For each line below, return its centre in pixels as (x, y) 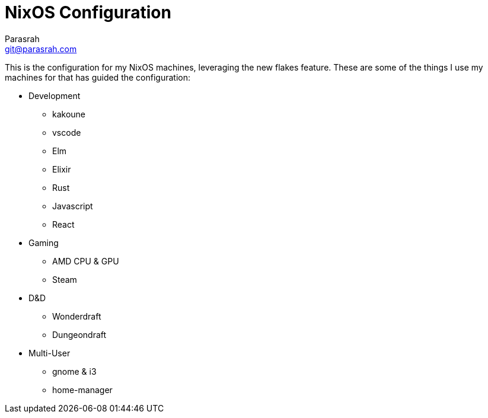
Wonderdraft (77, 316)
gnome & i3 (74, 371)
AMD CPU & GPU (86, 261)
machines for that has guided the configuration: (98, 77)
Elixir (62, 169)
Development (55, 95)
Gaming (44, 242)
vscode (67, 132)
